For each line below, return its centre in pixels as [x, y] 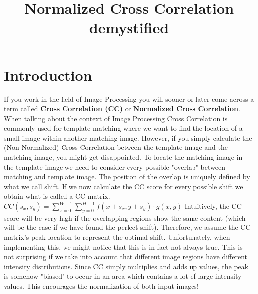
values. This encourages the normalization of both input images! [101, 285]
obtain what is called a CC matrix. [57, 196]
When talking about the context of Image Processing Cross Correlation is [116, 118]
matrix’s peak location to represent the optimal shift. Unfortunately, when [117, 237]
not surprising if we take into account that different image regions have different [126, 257]
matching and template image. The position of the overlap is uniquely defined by [127, 177]
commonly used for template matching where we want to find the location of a [123, 128]
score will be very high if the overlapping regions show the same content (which [125, 217]
